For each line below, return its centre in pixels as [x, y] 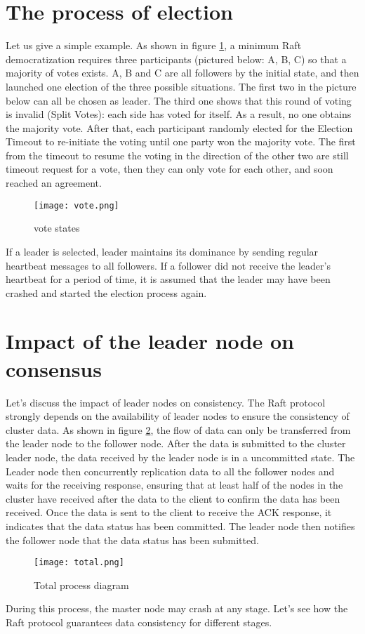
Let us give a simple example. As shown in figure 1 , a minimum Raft [154, 45]
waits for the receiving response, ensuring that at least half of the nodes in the [174, 485]
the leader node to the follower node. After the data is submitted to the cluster [176, 443]
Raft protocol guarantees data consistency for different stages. [139, 622]
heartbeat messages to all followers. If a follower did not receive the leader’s [168, 265]
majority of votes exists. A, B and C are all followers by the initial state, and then [182, 73]
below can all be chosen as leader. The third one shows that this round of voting [179, 100]
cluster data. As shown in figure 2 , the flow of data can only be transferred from [178, 429]
